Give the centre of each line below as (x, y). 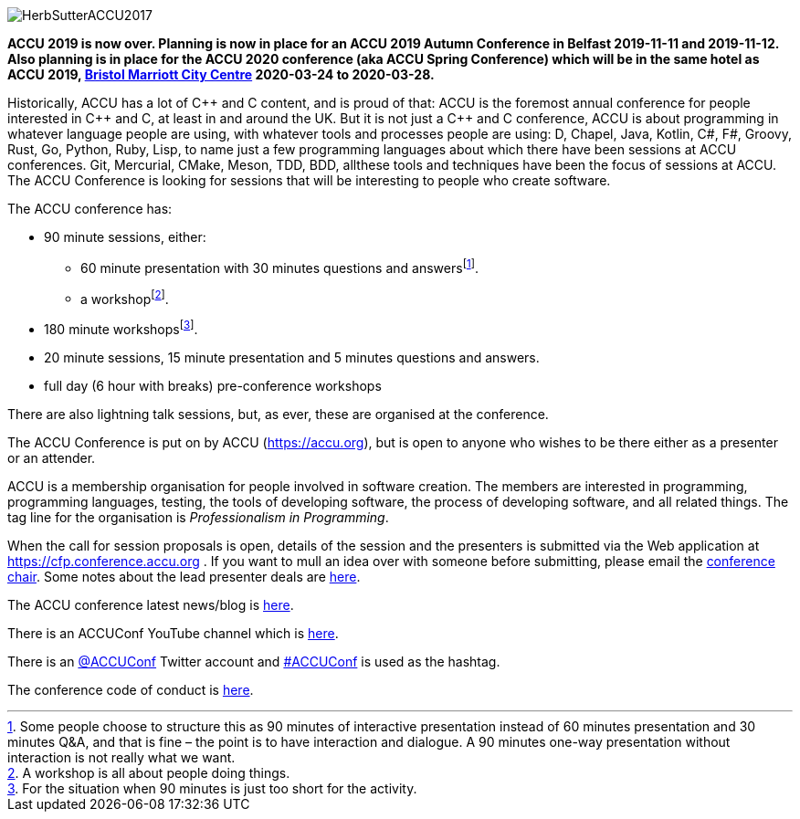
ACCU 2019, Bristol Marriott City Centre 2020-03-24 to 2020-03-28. (221, 74)
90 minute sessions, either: (125, 237)
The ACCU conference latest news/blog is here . (151, 604)
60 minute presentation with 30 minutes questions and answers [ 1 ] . (279, 267)
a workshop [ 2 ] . (125, 297)
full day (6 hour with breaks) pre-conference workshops (213, 385)
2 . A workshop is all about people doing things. (149, 772)
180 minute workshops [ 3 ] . (121, 328)
